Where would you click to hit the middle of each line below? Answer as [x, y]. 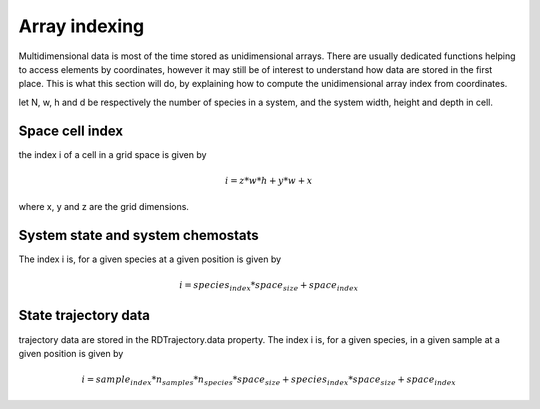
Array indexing [81, 26]
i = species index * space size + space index [269, 287]
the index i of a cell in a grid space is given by [112, 154]
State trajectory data [84, 315]
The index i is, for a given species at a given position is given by [150, 259]
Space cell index [71, 130]
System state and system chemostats [138, 235]
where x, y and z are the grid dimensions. [104, 207]
